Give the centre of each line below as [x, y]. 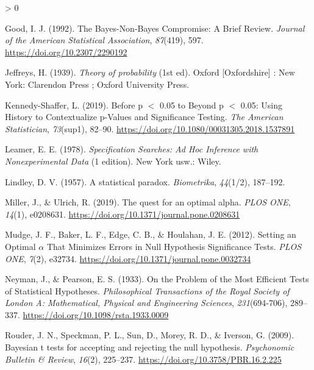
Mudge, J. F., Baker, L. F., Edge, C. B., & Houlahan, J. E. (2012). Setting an [151, 234]
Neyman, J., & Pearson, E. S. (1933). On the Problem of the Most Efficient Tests [157, 279]
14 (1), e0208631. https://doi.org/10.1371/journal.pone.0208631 [123, 214]
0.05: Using [261, 105]
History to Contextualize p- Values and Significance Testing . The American [144, 117]
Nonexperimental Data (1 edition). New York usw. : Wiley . [113, 161]
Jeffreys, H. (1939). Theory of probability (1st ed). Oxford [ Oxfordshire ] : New [150, 72]
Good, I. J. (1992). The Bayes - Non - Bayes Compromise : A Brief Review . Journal [155, 28]
